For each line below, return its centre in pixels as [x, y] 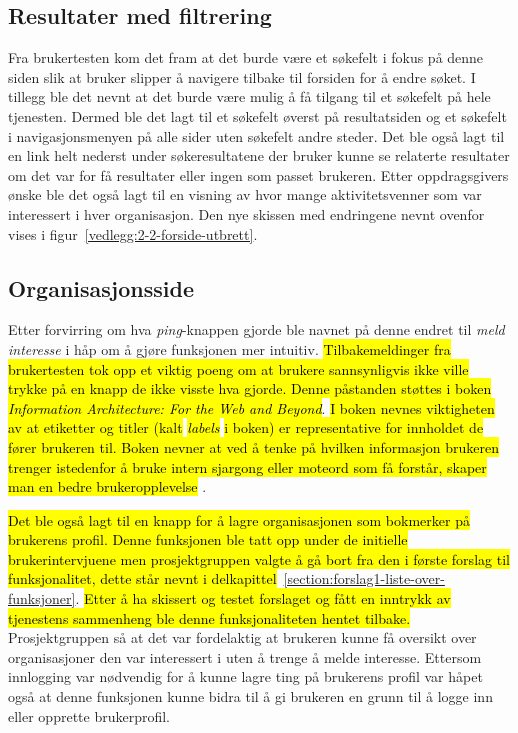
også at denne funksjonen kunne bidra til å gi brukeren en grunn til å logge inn [250, 696]
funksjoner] [42, 598]
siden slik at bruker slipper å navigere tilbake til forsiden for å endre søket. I [242, 76]
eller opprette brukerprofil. [89, 715]
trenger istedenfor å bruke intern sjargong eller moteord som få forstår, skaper [247, 466]
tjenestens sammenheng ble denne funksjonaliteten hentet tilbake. [209, 617]
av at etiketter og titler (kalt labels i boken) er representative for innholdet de [246, 427]
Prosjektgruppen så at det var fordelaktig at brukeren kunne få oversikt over [242, 637]
